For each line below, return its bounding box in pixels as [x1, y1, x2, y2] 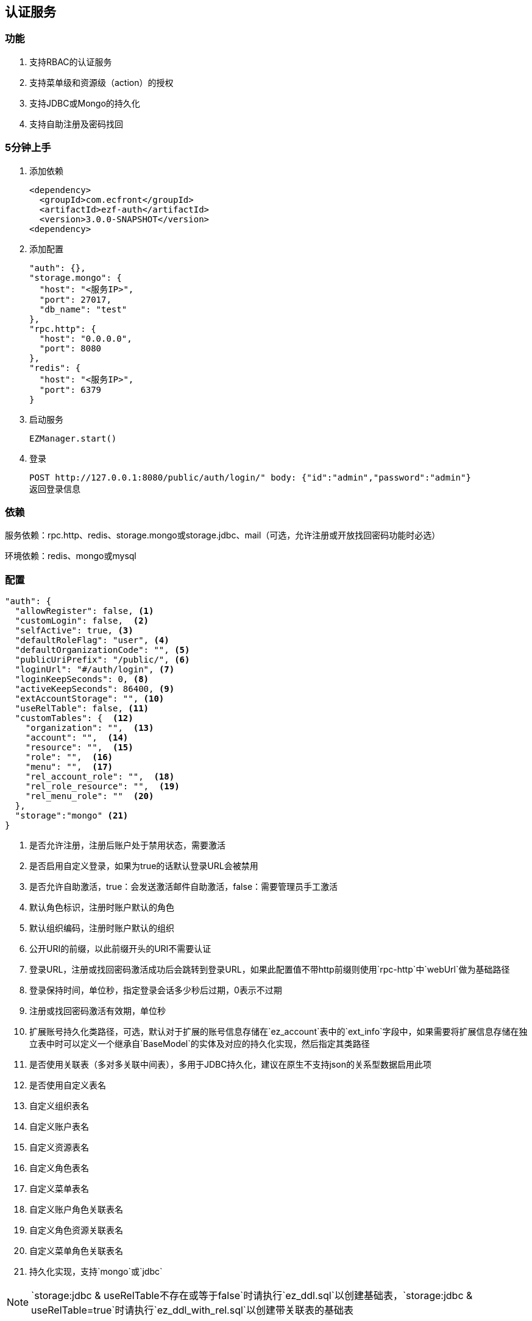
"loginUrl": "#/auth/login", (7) [15, 664, 175, 675]
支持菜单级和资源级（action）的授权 [29, 77, 174, 88]
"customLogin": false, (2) [15, 616, 149, 626]
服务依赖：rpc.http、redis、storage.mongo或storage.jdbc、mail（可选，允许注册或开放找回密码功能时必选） [5, 530, 441, 541]
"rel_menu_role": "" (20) [25, 791, 154, 801]
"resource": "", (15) [25, 742, 133, 753]
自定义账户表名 [29, 1121, 89, 1132]
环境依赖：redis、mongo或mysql [5, 551, 137, 562]
